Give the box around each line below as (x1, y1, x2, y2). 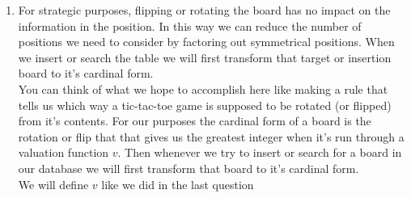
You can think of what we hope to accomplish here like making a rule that (18, 80, 388, 97)
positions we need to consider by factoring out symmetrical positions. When (18, 33, 395, 50)
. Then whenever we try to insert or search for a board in (117, 144, 402, 161)
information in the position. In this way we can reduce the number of (18, 17, 362, 34)
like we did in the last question (101, 175, 254, 192)
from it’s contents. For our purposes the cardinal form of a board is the (18, 112, 371, 129)
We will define (18, 175, 89, 192)
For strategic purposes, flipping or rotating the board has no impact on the (18, 2, 391, 18)
